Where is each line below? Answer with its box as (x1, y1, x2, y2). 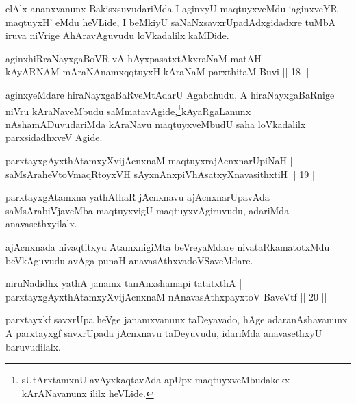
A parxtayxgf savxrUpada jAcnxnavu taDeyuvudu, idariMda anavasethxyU (5, 325, 322, 340)
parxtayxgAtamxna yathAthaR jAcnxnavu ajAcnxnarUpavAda (5, 190, 270, 204)
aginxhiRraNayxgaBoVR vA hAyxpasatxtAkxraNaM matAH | (5, 51, 268, 65)
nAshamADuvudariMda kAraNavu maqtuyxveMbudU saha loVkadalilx (5, 116, 306, 131)
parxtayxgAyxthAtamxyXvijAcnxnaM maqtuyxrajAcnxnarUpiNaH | (5, 153, 293, 167)
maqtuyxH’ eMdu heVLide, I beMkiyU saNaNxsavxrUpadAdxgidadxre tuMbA (5, 14, 335, 29)
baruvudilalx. (5, 339, 61, 353)
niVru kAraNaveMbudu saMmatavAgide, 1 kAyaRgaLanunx (5, 101, 251, 118)
